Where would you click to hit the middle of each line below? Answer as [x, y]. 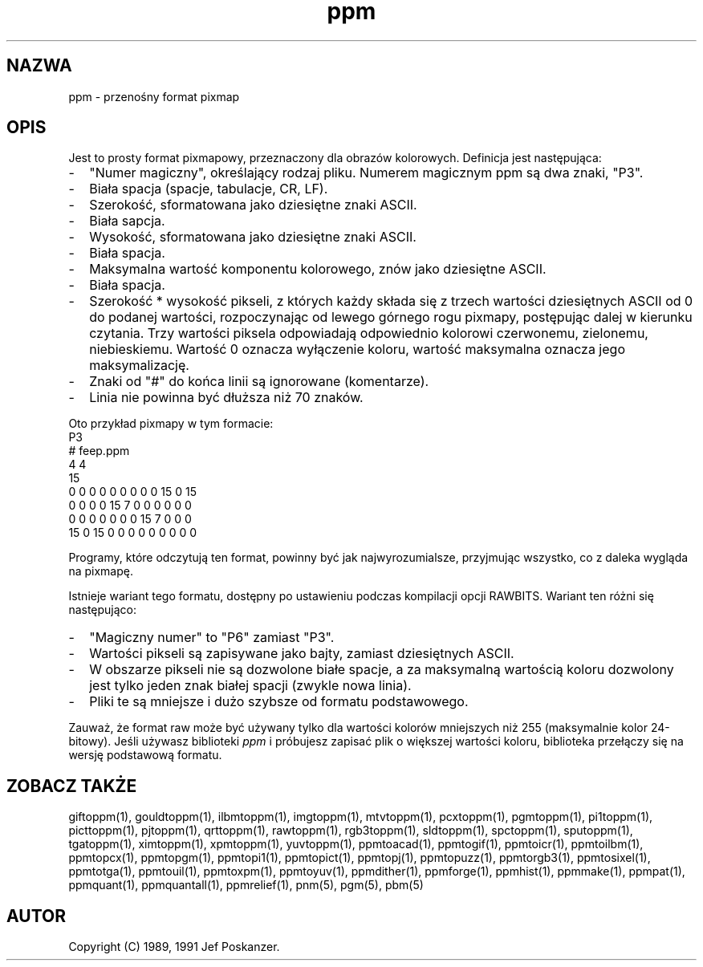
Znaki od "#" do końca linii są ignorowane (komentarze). [259, 382]
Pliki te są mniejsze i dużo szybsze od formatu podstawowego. [279, 702]
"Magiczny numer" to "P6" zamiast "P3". [212, 638]
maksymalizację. [139, 366]
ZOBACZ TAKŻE [72, 786]
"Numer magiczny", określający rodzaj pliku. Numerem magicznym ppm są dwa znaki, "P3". [366, 173]
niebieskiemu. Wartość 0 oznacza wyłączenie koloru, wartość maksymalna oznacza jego [357, 349]
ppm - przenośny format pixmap [154, 96]
